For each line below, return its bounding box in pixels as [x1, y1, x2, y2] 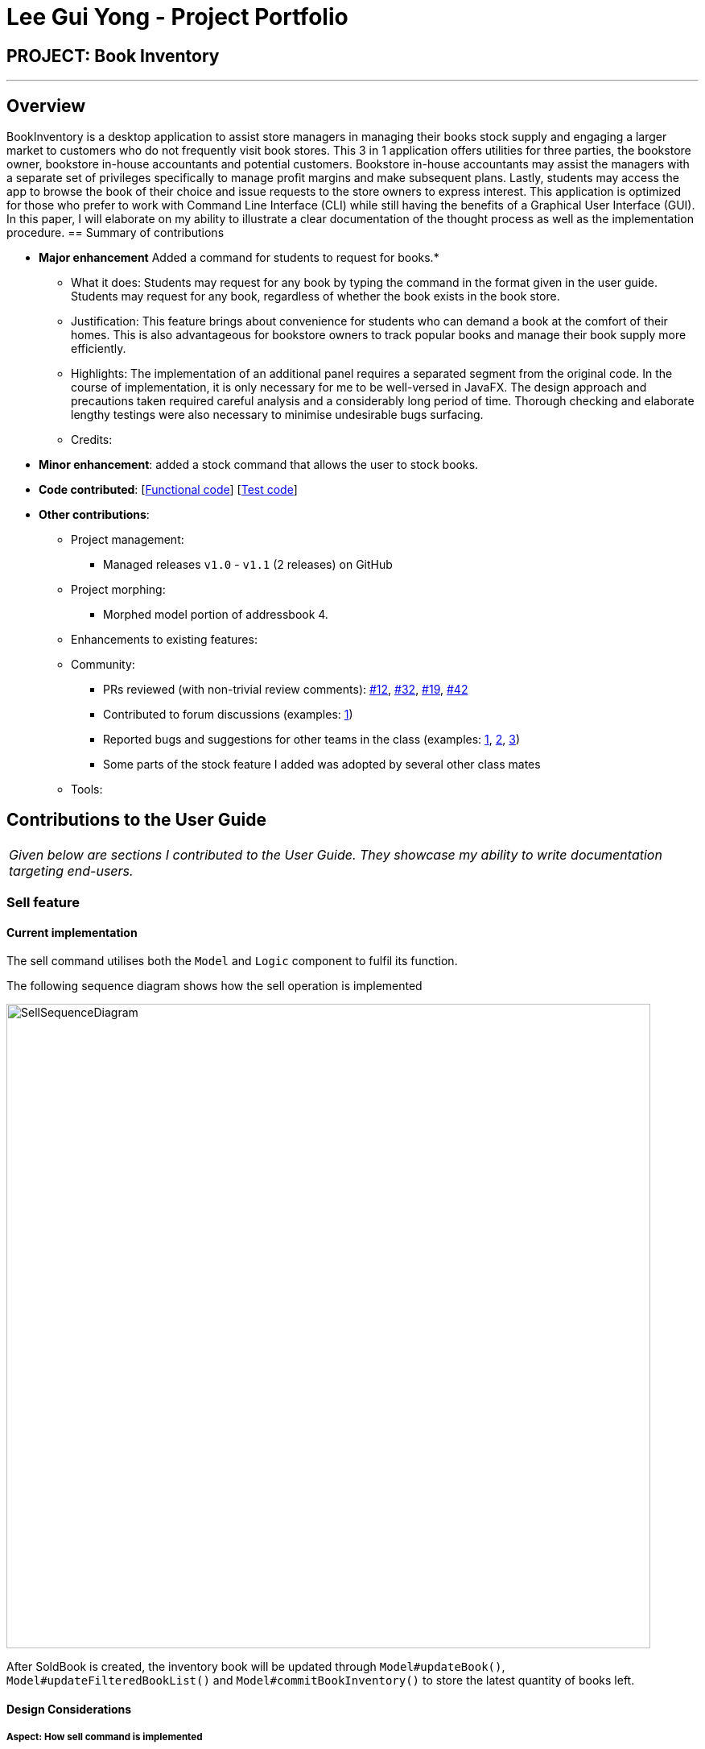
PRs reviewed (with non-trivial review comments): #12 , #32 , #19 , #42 [103, 682, 468, 697]
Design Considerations [6, 1702, 132, 1717]
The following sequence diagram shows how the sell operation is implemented [6, 979, 423, 993]
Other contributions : [39, 508, 150, 522]
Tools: [71, 782, 103, 797]
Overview [6, 95, 86, 116]
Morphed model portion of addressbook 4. [103, 607, 328, 622]
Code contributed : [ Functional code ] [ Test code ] [39, 483, 298, 497]
